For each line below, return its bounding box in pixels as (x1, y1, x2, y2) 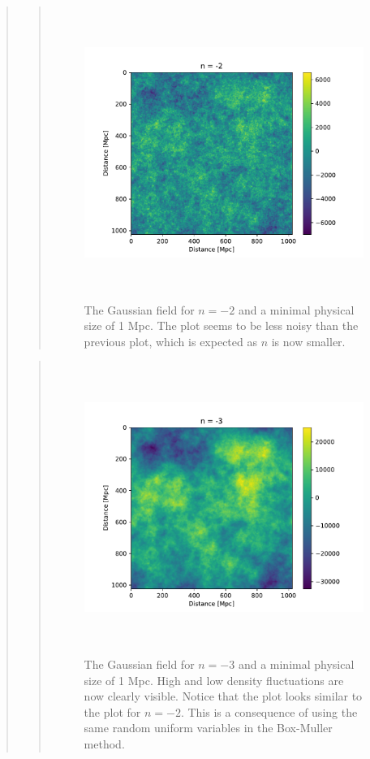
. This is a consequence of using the (180, 703, 358, 720)
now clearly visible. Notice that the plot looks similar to (84, 687, 363, 705)
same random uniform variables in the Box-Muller (84, 719, 333, 736)
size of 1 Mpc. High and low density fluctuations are (84, 671, 344, 688)
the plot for (84, 703, 141, 720)
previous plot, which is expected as (84, 332, 257, 349)
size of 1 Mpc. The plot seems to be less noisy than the (84, 317, 359, 334)
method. (84, 735, 125, 752)
